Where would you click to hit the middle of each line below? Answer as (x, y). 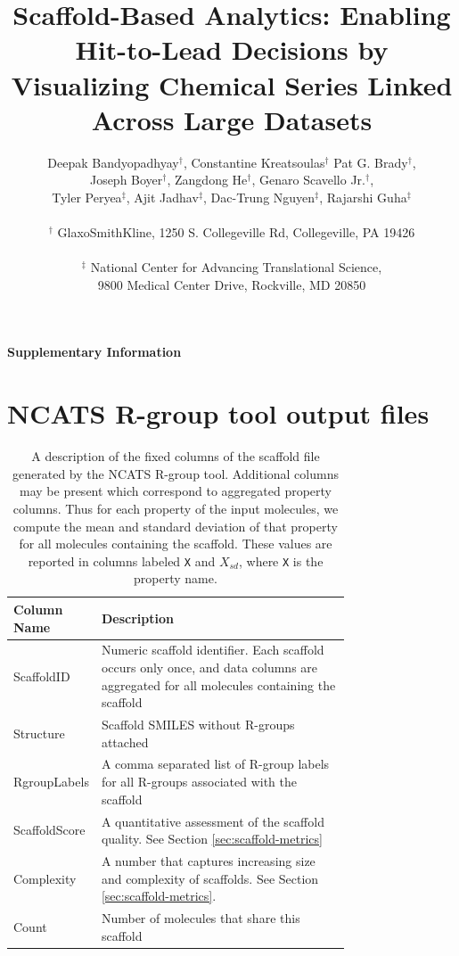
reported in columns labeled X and (122, 560)
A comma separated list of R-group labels (215, 764)
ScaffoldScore (49, 830)
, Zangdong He (207, 180)
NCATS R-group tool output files (218, 413)
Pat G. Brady (371, 162)
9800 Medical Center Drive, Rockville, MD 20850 (232, 284)
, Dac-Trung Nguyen (259, 197)
